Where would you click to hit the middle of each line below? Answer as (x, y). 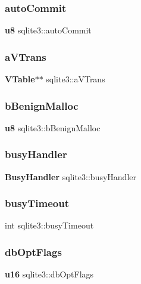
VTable (20, 79)
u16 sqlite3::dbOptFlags (49, 274)
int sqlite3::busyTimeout (49, 225)
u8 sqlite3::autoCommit (48, 30)
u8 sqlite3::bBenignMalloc (53, 127)
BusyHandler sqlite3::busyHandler (71, 176)
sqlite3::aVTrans (76, 79)
